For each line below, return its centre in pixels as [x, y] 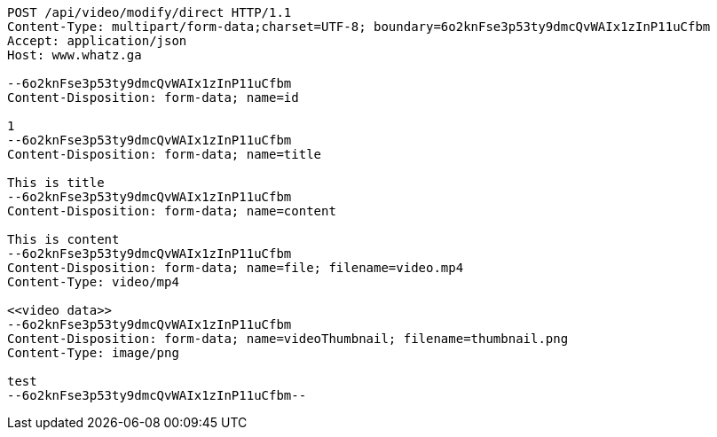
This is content [63, 239]
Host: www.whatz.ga [75, 55]
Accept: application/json [97, 41]
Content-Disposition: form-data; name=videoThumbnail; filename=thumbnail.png [288, 339]
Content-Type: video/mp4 [93, 282]
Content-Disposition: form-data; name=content [172, 211]
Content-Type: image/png [93, 353]
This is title [56, 183]
